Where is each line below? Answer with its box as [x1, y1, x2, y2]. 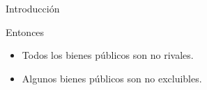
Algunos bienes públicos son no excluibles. [22, 71, 202, 85]
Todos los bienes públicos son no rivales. [22, 48, 194, 62]
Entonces [6, 24, 45, 39]
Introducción [6, 1, 60, 15]
